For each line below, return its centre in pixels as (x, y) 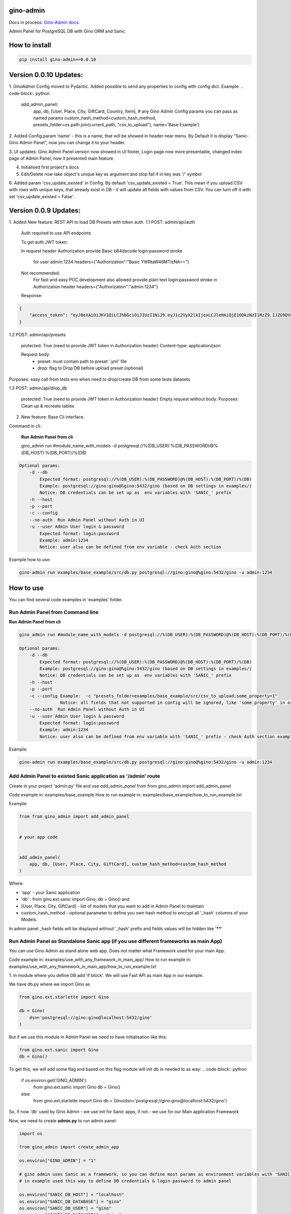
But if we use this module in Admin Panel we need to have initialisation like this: (88, 1037)
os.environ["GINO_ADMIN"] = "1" (58, 1161)
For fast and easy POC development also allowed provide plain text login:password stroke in (125, 280)
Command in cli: (25, 426)
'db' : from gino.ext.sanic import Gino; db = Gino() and (75, 899)
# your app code (39, 837)
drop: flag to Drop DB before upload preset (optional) (90, 368)
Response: (32, 295)
